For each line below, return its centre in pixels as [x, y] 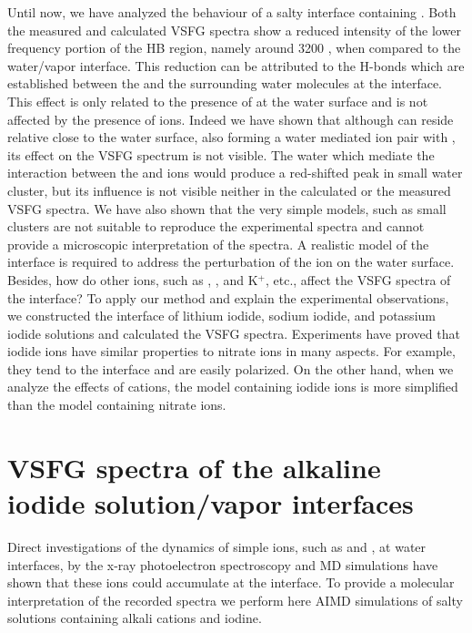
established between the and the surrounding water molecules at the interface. [225, 83]
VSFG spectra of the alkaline [194, 467]
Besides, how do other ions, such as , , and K [133, 279]
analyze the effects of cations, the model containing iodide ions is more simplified [233, 387]
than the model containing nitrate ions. [117, 405]
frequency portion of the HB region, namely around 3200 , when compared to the [234, 48]
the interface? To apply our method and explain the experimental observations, [228, 297]
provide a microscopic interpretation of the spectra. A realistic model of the [218, 244]
